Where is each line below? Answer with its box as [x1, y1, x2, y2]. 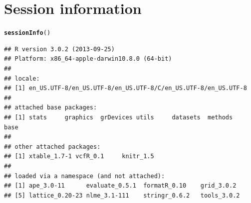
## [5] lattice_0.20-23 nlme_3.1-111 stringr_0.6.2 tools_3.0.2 [4, 192, 240, 199]
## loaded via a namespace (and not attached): [4, 172, 165, 180]
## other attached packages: [4, 143, 101, 150]
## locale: [4, 75, 40, 82]
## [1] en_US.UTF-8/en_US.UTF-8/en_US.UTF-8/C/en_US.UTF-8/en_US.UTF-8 [4, 85, 247, 92]
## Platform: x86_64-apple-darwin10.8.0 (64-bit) [4, 55, 172, 63]
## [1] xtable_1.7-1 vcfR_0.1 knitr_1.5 [4, 153, 154, 160]
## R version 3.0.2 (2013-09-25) [4, 45, 115, 53]
